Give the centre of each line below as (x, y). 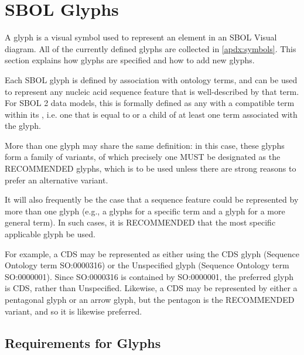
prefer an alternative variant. (57, 180)
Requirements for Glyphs (83, 342)
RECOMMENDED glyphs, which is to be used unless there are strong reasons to (151, 168)
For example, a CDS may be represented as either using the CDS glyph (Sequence (152, 253)
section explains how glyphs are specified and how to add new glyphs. (130, 60)
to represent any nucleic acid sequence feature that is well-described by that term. (152, 91)
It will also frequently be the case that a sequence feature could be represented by (152, 199)
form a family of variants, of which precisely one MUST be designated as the (143, 157)
